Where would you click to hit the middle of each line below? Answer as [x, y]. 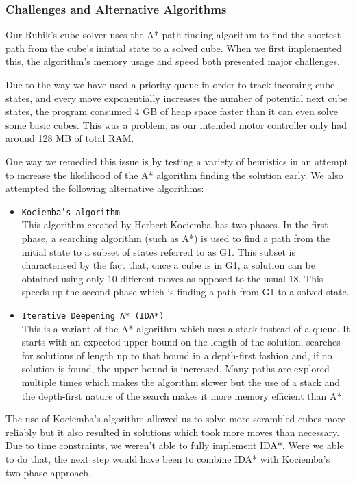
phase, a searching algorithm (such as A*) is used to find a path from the [176, 238]
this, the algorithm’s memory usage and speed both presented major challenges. [173, 61]
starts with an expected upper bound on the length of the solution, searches [181, 342]
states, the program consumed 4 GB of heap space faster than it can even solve [172, 111]
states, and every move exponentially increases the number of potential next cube [176, 98]
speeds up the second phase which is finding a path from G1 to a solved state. [185, 292]
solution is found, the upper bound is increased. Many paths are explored [175, 368]
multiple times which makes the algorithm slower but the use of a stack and [181, 382]
